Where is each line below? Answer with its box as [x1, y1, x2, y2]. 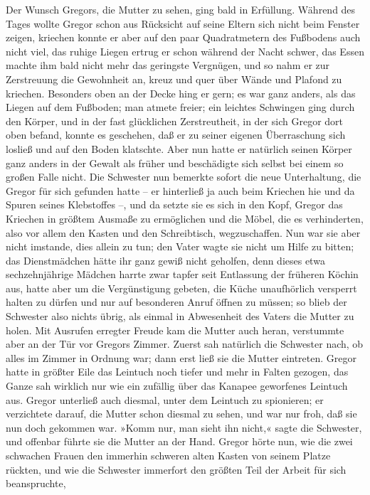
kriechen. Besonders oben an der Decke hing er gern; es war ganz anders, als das [6, 85, 356, 100]
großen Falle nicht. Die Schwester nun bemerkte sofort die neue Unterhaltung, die [6, 169, 361, 184]
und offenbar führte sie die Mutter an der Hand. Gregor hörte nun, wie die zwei [6, 434, 353, 449]
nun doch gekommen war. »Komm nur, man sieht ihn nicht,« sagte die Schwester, [6, 420, 362, 435]
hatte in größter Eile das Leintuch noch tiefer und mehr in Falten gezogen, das [6, 364, 349, 379]
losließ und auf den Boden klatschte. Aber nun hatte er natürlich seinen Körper [6, 141, 352, 156]
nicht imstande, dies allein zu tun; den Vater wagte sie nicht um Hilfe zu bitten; [6, 239, 354, 254]
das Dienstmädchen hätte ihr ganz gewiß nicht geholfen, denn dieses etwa [6, 252, 325, 267]
